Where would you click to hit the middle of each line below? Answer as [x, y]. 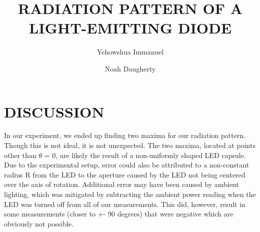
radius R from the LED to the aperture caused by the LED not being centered [125, 174]
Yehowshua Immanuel [130, 52]
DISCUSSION [54, 111]
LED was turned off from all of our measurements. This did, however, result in [125, 204]
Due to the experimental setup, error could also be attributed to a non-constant [127, 165]
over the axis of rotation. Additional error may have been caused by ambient [121, 184]
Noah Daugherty [130, 68]
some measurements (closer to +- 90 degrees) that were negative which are [119, 214]
